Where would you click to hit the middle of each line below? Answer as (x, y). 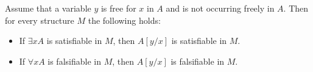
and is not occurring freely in (220, 8)
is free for (118, 8)
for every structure (40, 20)
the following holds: (124, 20)
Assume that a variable (48, 8)
